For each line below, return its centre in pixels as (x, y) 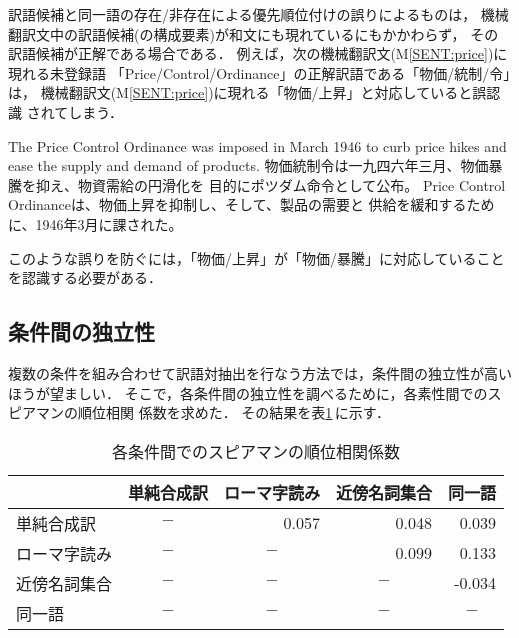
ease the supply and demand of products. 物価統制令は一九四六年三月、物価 (248, 165)
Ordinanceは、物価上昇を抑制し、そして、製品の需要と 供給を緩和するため (251, 204)
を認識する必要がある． (85, 277)
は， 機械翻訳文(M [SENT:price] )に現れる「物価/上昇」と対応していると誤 (247, 92)
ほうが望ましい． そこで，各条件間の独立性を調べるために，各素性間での (248, 392)
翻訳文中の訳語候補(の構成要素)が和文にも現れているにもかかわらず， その (253, 33)
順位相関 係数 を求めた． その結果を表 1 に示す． (234, 412)
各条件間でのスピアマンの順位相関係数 (256, 451)
